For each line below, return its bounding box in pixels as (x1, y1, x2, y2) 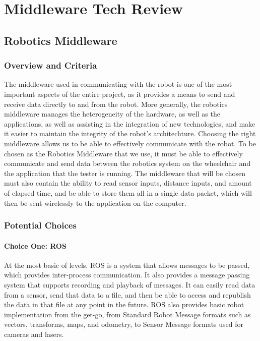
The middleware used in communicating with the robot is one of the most (4, 79, 232, 89)
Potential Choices (4, 219, 77, 232)
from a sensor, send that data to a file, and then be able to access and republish (4, 289, 251, 300)
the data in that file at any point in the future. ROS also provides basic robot (4, 299, 244, 310)
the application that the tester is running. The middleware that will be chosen (4, 167, 246, 178)
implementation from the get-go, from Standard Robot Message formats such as (4, 309, 251, 319)
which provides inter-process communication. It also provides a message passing (4, 269, 250, 280)
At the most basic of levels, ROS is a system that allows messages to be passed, (4, 259, 250, 270)
